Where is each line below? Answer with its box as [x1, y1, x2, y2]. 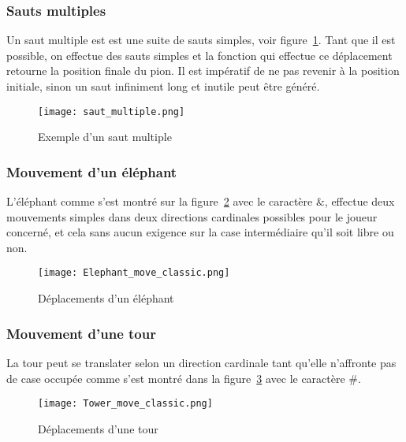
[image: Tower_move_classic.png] [38, 398, 213, 410]
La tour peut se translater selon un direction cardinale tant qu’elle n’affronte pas [6, 354, 397, 370]
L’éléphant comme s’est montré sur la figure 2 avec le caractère [6, 193, 313, 210]
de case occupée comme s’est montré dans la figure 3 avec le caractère [6, 370, 345, 386]
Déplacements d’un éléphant [38, 290, 174, 306]
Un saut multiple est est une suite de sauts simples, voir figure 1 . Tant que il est [6, 32, 396, 48]
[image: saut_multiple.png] [38, 106, 185, 117]
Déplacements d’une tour [38, 420, 158, 436]
